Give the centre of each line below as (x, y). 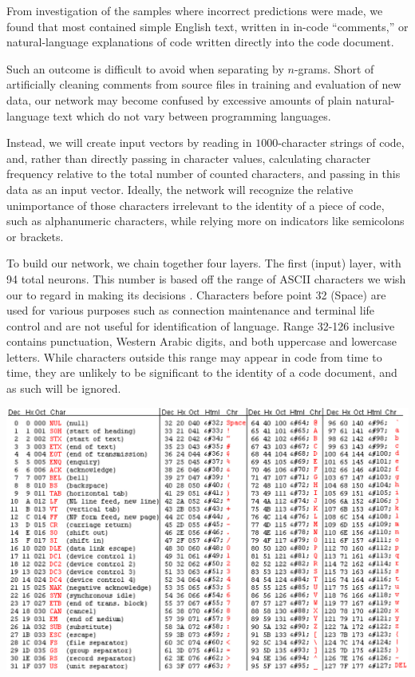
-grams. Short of (334, 68)
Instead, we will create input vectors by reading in (129, 143)
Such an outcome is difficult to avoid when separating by (145, 68)
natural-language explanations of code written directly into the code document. (200, 42)
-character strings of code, (341, 143)
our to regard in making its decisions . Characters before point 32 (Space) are (196, 294)
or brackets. (35, 236)
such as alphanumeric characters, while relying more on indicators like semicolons (206, 221)
